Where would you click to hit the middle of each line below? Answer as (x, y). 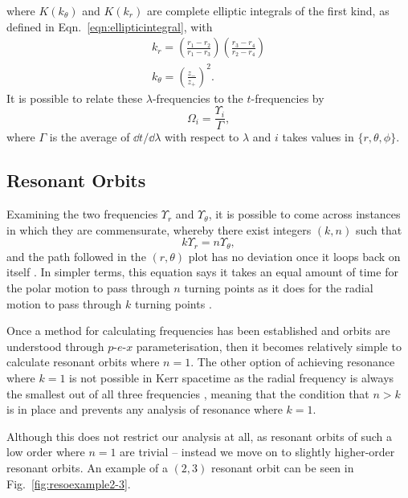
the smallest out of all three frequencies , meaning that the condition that (188, 393)
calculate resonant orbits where (83, 362)
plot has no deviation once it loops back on (294, 256)
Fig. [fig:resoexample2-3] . (69, 483)
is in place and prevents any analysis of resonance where (145, 409)
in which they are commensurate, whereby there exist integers (159, 229)
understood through (55, 346)
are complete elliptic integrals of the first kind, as (268, 10)
